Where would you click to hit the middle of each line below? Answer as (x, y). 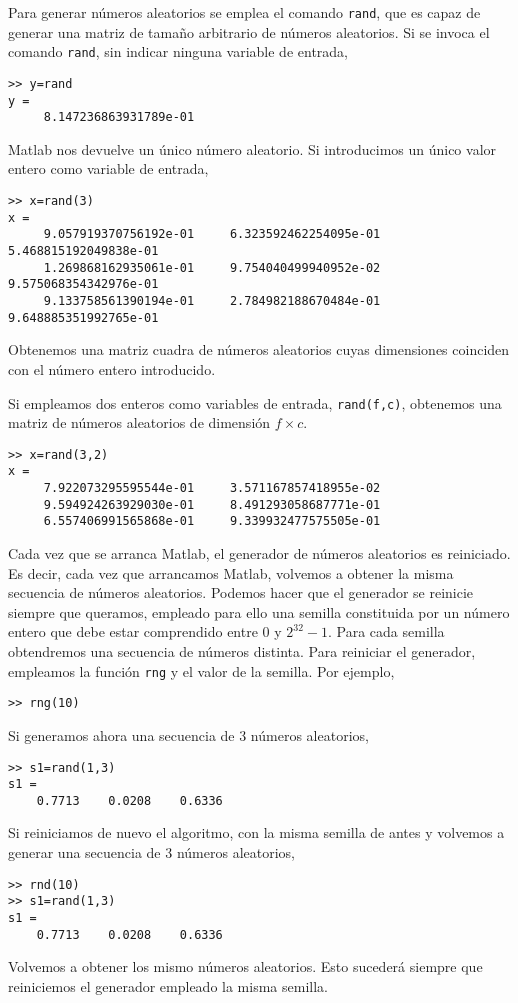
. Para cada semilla (386, 631)
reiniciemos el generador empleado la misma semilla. (168, 985)
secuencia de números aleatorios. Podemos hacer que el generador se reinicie (241, 592)
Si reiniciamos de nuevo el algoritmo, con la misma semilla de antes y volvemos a (256, 832)
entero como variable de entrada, (108, 168)
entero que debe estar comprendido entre (133, 631)
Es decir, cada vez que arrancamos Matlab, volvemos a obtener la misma (231, 572)
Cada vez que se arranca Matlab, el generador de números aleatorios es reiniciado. (259, 553)
